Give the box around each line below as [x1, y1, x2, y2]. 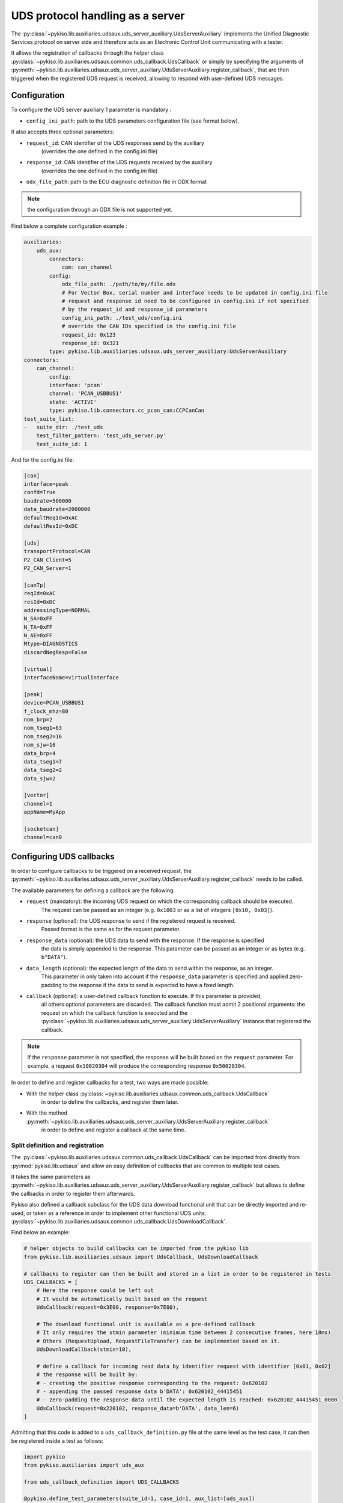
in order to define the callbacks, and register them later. [41, 1098, 179, 1106]
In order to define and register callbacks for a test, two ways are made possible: [11, 1079, 209, 1086]
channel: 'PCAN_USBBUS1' [49, 390, 123, 397]
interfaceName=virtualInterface [23, 674, 120, 681]
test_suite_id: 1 [36, 441, 88, 447]
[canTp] [23, 581, 46, 589]
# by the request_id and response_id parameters [61, 306, 208, 313]
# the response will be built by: [36, 1371, 138, 1378]
